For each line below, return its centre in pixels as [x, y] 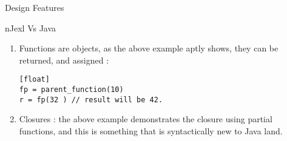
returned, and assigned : [64, 60]
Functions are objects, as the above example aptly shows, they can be [149, 48]
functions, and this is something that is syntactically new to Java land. [151, 130]
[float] [34, 80]
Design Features [35, 7]
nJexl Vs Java [31, 28]
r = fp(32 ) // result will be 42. [91, 100]
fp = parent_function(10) [71, 90]
